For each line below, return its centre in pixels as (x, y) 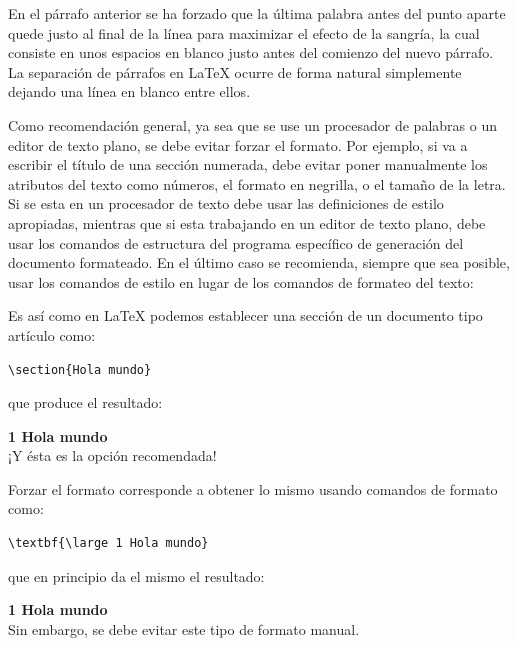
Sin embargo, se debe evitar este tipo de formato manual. (184, 628)
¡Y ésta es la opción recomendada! (112, 455)
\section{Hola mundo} (80, 369)
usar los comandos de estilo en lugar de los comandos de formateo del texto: (241, 281)
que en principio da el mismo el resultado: (136, 575)
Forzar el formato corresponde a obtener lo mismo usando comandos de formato (253, 488)
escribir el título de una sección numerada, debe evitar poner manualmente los (248, 164)
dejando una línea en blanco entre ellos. (129, 91)
